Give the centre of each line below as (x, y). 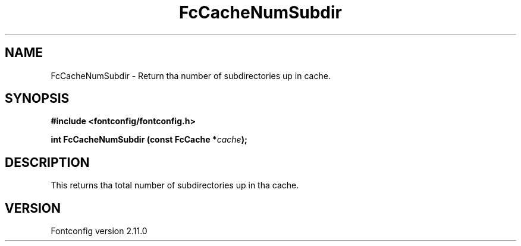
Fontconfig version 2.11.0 (99, 231)
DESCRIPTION (47, 162)
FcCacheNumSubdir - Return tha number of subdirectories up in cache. (191, 75)
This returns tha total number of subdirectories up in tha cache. (175, 185)
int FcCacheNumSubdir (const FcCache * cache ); (149, 140)
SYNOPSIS (37, 99)
